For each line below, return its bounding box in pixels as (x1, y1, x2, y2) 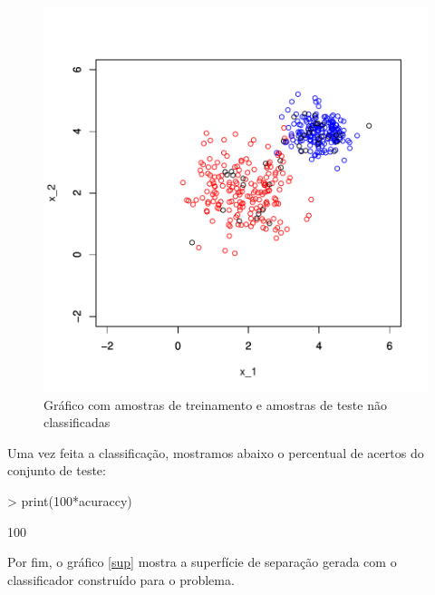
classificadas (43, 413, 111, 432)
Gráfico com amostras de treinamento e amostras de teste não (43, 395, 387, 414)
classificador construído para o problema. (7, 570, 235, 589)
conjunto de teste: (7, 461, 106, 480)
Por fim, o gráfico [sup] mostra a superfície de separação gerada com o (7, 552, 397, 571)
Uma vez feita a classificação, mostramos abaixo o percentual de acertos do (7, 443, 424, 462)
